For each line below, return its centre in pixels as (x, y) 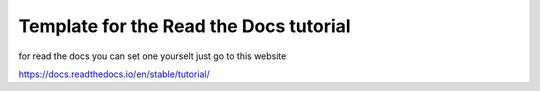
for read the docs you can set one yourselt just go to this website (152, 56)
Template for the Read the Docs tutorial (184, 26)
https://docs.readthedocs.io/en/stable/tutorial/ (114, 74)
